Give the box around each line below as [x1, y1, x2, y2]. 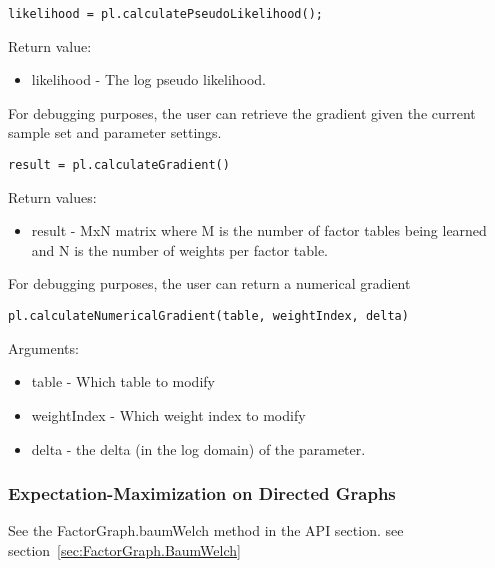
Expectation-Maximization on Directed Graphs [8, 481, 396, 506]
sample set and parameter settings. [8, 122, 222, 143]
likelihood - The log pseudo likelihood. [31, 69, 267, 90]
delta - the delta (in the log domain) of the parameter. [31, 438, 366, 459]
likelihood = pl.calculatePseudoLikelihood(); [8, 7, 323, 21]
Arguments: [8, 337, 79, 358]
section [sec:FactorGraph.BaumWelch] [8, 539, 241, 560]
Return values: [8, 186, 97, 207]
